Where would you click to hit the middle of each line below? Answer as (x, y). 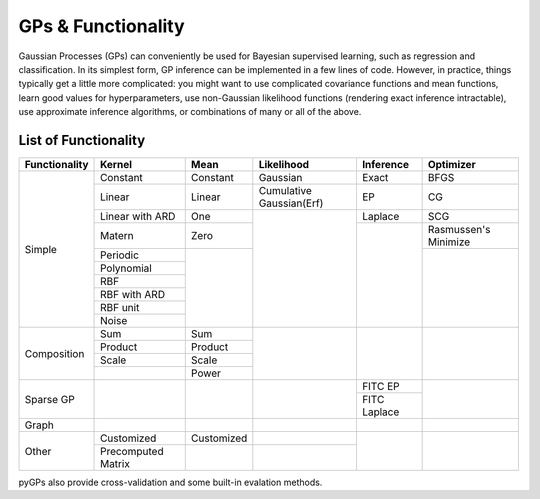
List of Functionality (82, 140)
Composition (54, 353)
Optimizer (452, 165)
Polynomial (126, 268)
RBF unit (120, 308)
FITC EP (380, 387)
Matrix (115, 464)
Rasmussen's (459, 230)
